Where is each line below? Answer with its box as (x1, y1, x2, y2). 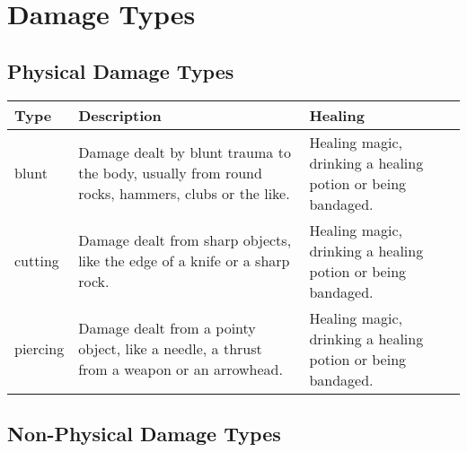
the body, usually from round (78, 162, 262, 184)
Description (78, 104, 162, 126)
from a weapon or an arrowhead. (78, 359, 283, 380)
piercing (14, 338, 65, 360)
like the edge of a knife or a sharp (78, 250, 290, 272)
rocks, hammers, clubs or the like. (78, 183, 290, 204)
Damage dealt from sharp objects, (78, 230, 292, 251)
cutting (14, 250, 59, 272)
